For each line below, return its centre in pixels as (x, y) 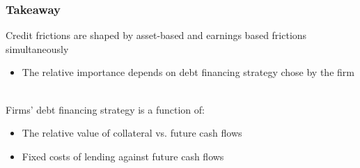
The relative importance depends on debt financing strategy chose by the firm (188, 72)
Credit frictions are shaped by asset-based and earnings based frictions (156, 35)
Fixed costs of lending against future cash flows (123, 156)
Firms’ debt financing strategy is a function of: (105, 109)
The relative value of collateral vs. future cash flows (132, 133)
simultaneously (37, 48)
